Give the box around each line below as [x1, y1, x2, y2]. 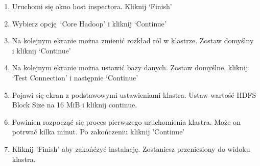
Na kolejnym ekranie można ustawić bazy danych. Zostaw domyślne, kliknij [12, 62, 248, 73]
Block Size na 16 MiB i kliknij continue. [12, 99, 137, 110]
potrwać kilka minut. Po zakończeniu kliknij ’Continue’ [12, 126, 185, 137]
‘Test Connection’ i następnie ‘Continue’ [12, 72, 138, 82]
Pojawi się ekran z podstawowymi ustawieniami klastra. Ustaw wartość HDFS [12, 89, 256, 100]
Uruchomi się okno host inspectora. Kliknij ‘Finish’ [12, 1, 172, 11]
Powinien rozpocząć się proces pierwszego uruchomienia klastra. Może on [12, 116, 241, 127]
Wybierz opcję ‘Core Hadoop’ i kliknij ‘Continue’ [12, 18, 167, 29]
